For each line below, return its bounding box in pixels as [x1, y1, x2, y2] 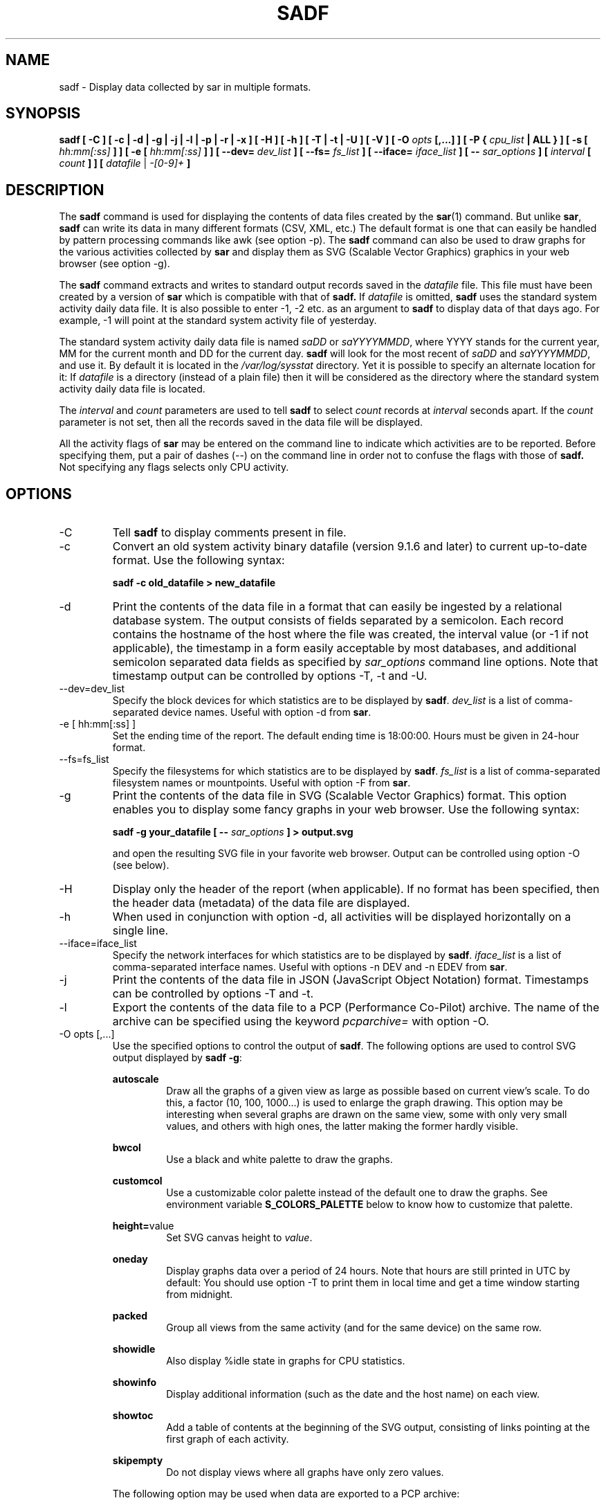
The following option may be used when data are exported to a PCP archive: [112, 1488, 460, 1500]
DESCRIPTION [6, 181, 104, 199]
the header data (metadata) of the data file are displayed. [112, 896, 410, 910]
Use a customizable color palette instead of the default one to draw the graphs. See [166, 1187, 548, 1199]
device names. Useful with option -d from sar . [161, 706, 371, 719]
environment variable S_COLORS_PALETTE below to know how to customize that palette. [166, 1198, 573, 1211]
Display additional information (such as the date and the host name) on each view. [166, 1388, 540, 1400]
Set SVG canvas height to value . [166, 1232, 313, 1244]
